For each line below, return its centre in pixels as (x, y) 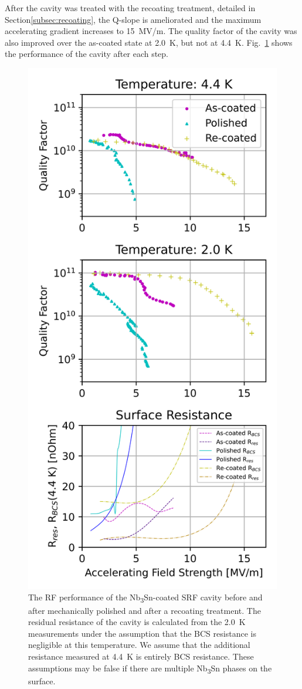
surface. (42, 680)
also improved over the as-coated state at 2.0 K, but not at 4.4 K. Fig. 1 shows (149, 42)
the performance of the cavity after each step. (87, 54)
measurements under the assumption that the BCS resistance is (142, 633)
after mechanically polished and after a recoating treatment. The (145, 610)
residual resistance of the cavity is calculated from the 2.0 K (137, 622)
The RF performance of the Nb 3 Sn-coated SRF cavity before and (145, 598)
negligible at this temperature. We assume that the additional (139, 645)
